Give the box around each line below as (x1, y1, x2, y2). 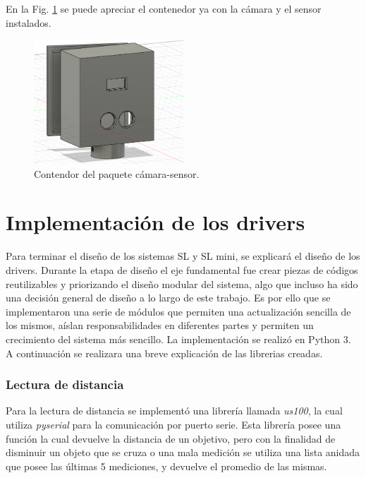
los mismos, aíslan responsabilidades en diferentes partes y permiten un (6, 318, 314, 333)
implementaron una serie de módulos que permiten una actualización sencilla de (6, 304, 351, 318)
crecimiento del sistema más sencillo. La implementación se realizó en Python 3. (6, 331, 351, 346)
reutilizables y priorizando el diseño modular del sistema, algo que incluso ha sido (6, 276, 358, 291)
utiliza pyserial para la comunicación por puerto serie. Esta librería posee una (6, 417, 341, 431)
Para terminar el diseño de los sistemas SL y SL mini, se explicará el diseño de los (6, 249, 360, 263)
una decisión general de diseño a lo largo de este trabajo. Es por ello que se (6, 290, 331, 305)
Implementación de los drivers (6, 208, 305, 237)
